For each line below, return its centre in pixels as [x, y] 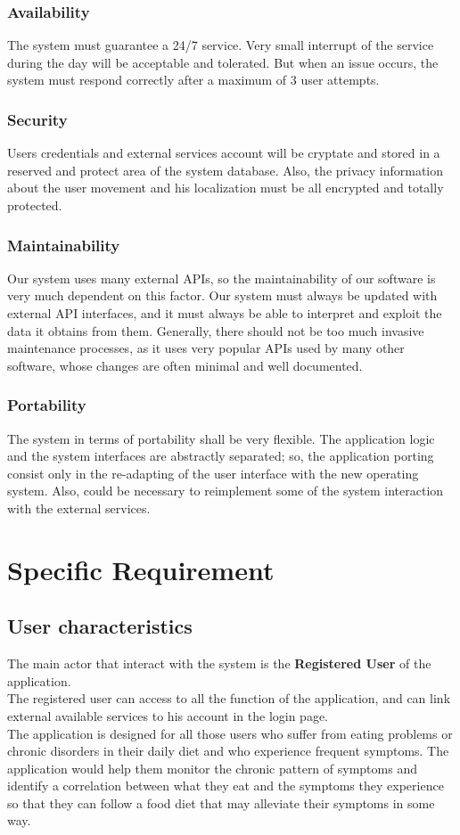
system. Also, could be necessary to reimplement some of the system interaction [226, 491]
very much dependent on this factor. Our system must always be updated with [222, 295]
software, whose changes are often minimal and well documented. [185, 365]
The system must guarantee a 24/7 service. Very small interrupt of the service [221, 45]
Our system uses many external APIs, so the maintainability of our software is [222, 278]
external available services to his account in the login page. [168, 715]
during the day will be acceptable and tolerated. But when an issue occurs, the [223, 62]
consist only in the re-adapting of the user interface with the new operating [213, 473]
